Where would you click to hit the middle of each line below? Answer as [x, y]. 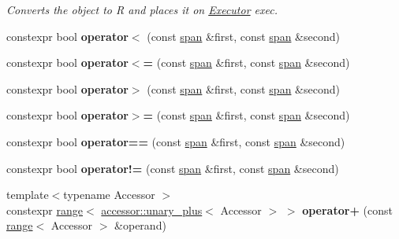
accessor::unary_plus [152, 210]
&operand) [140, 225]
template [28, 195]
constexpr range [45, 210]
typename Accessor [109, 195]
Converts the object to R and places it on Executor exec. [142, 9]
